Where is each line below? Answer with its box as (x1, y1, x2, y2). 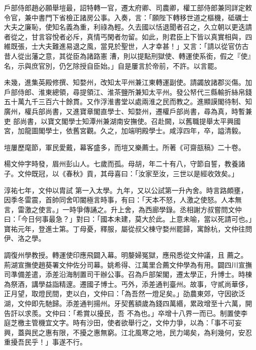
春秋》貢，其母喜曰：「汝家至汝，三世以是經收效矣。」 (65, 168, 238, 178)
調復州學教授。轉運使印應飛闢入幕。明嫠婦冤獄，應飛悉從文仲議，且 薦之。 (4, 250, 248, 260)
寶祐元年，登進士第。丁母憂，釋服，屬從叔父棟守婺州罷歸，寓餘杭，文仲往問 (4, 223, 252, 233)
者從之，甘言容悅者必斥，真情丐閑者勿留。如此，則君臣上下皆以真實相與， (4, 31, 245, 41)
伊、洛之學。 (4, 233, 45, 243)
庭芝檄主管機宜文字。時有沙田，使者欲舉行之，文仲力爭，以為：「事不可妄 (4, 317, 242, 328)
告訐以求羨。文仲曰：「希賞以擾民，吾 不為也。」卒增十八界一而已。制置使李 (4, 308, 248, 318)
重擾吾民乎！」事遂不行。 (4, 337, 87, 347)
